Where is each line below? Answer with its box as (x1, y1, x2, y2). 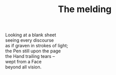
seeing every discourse (5, 37, 54, 43)
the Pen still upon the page (5, 48, 62, 54)
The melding (57, 4, 112, 15)
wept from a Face (5, 59, 42, 65)
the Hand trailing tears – (5, 53, 55, 59)
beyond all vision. (5, 64, 42, 70)
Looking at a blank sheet (5, 32, 56, 38)
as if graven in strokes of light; (5, 43, 69, 49)
